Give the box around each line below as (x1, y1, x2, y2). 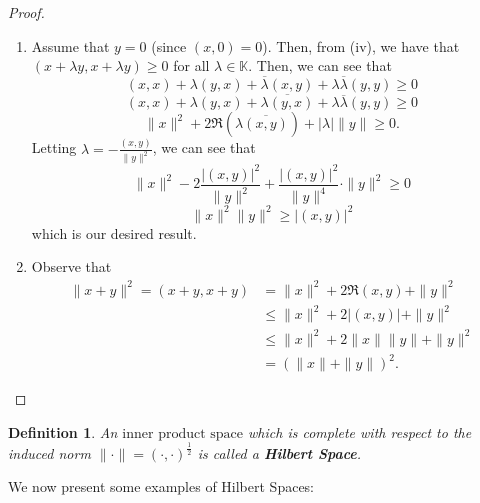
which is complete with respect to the (248, 421, 472, 442)
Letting (31, 137, 77, 158)
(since (151, 35, 187, 56)
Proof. (8, 2, 45, 22)
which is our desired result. (31, 222, 197, 243)
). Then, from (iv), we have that (262, 35, 460, 56)
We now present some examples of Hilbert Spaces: (8, 476, 315, 497)
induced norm (8, 442, 91, 463)
